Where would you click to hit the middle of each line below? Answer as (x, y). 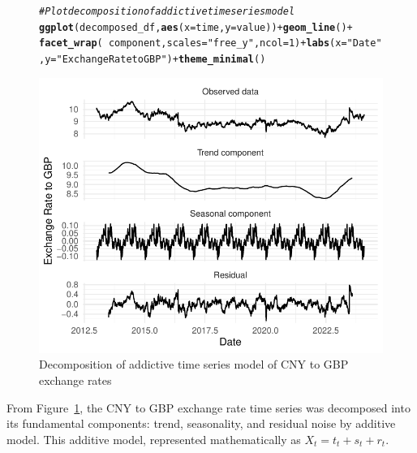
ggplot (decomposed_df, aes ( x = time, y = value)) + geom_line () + (196, 27)
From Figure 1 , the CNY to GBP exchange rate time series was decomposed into (208, 407)
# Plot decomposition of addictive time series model (167, 11)
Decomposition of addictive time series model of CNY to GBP (194, 364)
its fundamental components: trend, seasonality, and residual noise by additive (201, 423)
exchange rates (75, 380)
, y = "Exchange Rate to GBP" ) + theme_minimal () (153, 59)
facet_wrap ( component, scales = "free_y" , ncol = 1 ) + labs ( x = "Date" (211, 43)
